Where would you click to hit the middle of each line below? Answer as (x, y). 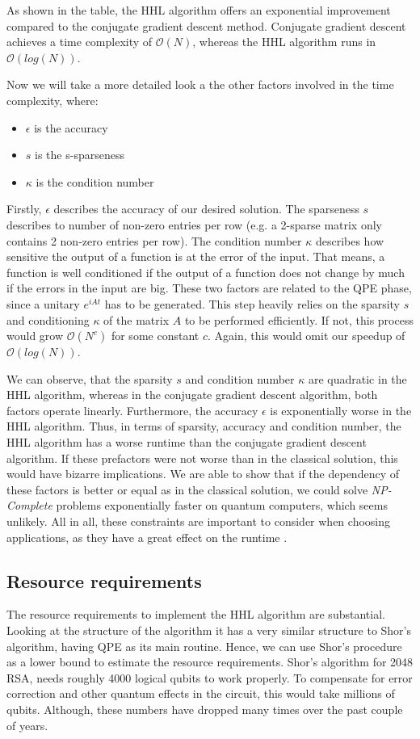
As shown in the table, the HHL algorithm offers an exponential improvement (199, 10)
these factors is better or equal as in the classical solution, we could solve (187, 489)
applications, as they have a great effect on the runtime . (147, 537)
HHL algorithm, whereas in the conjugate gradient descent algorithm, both (192, 395)
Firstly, (24, 209)
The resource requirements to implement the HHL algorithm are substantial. (196, 614)
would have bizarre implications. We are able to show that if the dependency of (203, 474)
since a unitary (43, 303)
